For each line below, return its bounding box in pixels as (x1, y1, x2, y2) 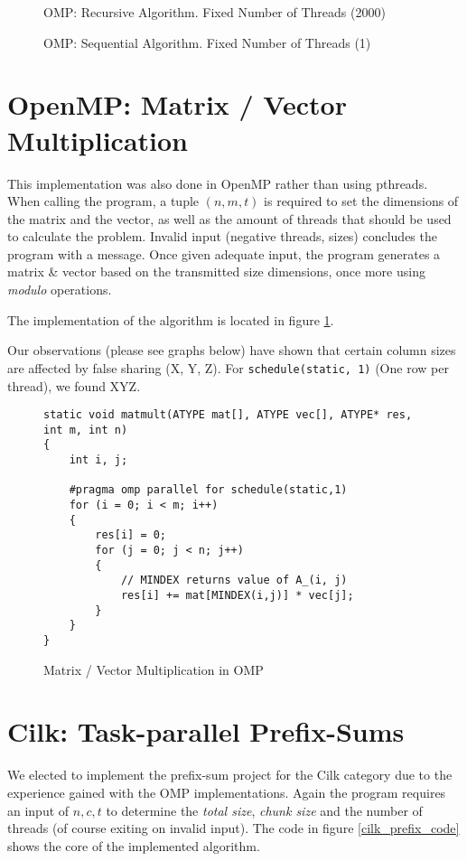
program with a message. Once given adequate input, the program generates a (7, 244, 441, 263)
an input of (7, 800, 70, 819)
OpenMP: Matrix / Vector (7, 86, 347, 123)
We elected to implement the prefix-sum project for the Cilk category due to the (7, 765, 453, 784)
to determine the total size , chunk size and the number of (106, 800, 423, 819)
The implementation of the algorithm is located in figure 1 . (7, 310, 334, 329)
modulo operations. (7, 280, 112, 299)
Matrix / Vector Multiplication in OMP (43, 660, 264, 679)
